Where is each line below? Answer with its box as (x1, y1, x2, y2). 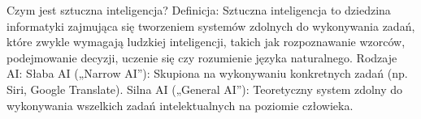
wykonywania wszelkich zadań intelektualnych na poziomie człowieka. (7, 96, 354, 113)
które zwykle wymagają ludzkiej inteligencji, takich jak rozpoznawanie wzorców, (7, 33, 406, 50)
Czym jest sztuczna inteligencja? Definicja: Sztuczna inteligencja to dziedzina (7, 2, 391, 18)
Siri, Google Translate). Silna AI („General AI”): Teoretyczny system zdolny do (7, 80, 403, 97)
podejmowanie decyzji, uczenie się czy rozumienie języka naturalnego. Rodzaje (7, 49, 397, 66)
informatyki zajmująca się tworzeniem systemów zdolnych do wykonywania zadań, (7, 17, 415, 34)
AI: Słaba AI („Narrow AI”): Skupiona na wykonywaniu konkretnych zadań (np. (7, 65, 408, 82)
